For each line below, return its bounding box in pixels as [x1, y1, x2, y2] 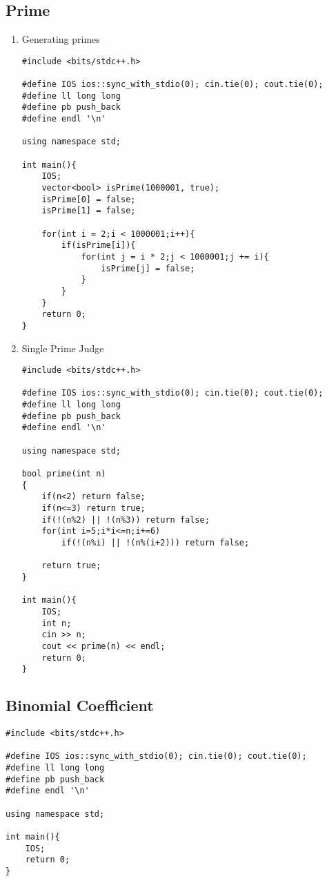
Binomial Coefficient [6, 695, 154, 716]
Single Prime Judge [21, 340, 104, 355]
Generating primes [21, 32, 100, 46]
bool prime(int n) [21, 469, 106, 479]
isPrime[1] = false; [41, 206, 136, 216]
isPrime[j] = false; [101, 263, 195, 273]
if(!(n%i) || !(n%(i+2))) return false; [61, 537, 250, 548]
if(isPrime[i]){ [61, 240, 136, 251]
